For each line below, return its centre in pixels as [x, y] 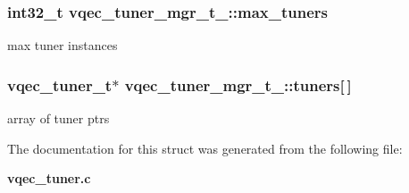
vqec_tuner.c [49, 178]
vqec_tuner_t [60, 84]
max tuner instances [63, 45]
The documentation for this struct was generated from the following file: [205, 148]
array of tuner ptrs [58, 118]
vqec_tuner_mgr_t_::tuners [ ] [238, 84]
